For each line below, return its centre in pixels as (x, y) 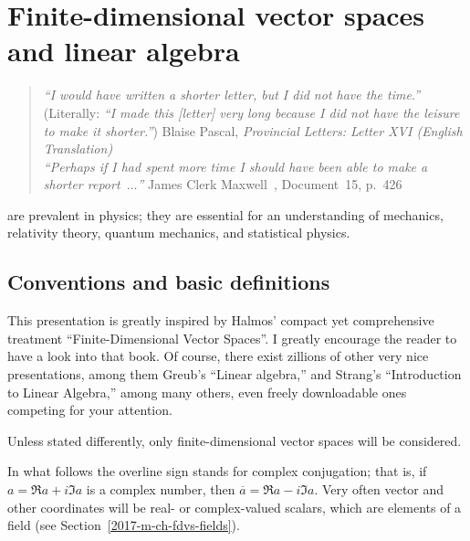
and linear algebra (124, 51)
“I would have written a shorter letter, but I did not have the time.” (232, 95)
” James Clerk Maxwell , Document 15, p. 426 (270, 184)
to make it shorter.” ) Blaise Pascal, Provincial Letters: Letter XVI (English (253, 130)
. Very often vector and (379, 489)
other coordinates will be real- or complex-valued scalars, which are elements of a (235, 507)
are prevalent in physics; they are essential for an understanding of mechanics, (225, 214)
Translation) (78, 149)
